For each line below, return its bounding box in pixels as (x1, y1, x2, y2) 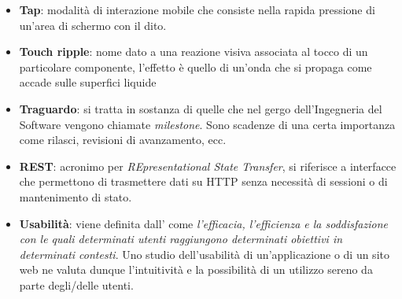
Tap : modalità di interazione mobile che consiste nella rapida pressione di (19, 2, 375, 17)
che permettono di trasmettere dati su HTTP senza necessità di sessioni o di (19, 173, 388, 190)
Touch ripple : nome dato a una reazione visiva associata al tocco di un (19, 43, 368, 60)
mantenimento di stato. (19, 188, 132, 205)
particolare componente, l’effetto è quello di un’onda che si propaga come (19, 58, 372, 75)
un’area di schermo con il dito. (19, 17, 167, 33)
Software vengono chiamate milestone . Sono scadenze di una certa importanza (19, 116, 396, 132)
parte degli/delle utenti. (19, 276, 134, 293)
